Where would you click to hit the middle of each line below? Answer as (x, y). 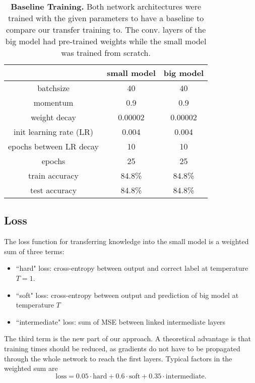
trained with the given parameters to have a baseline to (106, 18)
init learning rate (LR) (53, 132)
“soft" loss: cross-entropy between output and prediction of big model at (127, 295)
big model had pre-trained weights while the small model (106, 41)
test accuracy (53, 190)
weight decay (53, 117)
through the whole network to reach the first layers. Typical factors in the (118, 358)
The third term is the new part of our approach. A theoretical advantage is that (127, 338)
